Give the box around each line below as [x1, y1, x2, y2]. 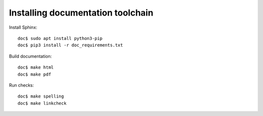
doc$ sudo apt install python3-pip [18, 36, 103, 41]
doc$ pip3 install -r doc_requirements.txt [18, 42, 123, 48]
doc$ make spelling [18, 94, 64, 99]
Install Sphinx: [9, 24, 38, 30]
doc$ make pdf [18, 71, 51, 77]
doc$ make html [18, 65, 54, 70]
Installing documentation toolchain [9, 7, 153, 18]
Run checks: [9, 82, 34, 88]
